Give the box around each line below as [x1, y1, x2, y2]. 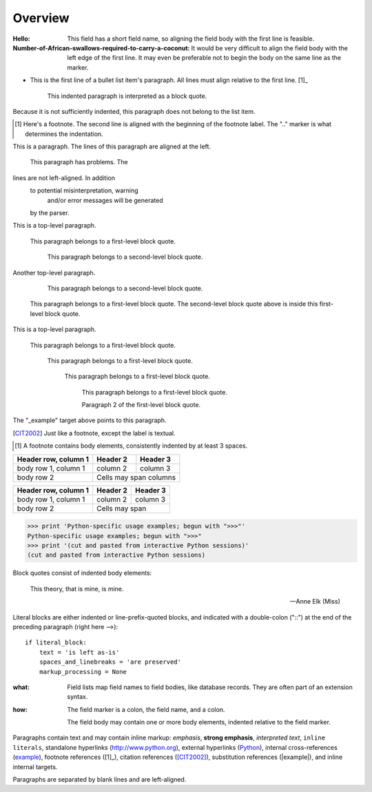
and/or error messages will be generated [47, 196, 163, 204]
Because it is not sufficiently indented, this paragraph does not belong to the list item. [12, 107, 256, 115]
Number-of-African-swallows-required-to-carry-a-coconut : [12, 43, 190, 52]
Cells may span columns [96, 473, 176, 482]
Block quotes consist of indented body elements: [12, 569, 152, 577]
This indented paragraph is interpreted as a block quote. [47, 92, 207, 100]
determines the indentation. [25, 130, 103, 138]
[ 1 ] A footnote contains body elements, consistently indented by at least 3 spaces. [14, 442, 248, 450]
